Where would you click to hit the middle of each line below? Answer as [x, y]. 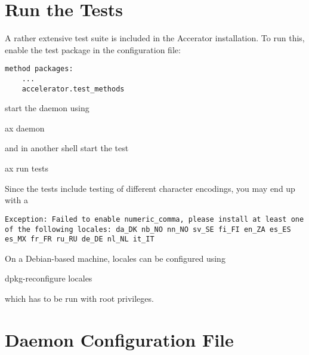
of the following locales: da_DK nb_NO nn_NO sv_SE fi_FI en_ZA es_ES [148, 229]
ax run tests [27, 168]
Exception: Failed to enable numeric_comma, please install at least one [154, 219]
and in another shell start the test [67, 148]
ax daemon [25, 128]
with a [16, 200]
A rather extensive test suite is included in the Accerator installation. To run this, [155, 38]
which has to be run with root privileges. [79, 298]
